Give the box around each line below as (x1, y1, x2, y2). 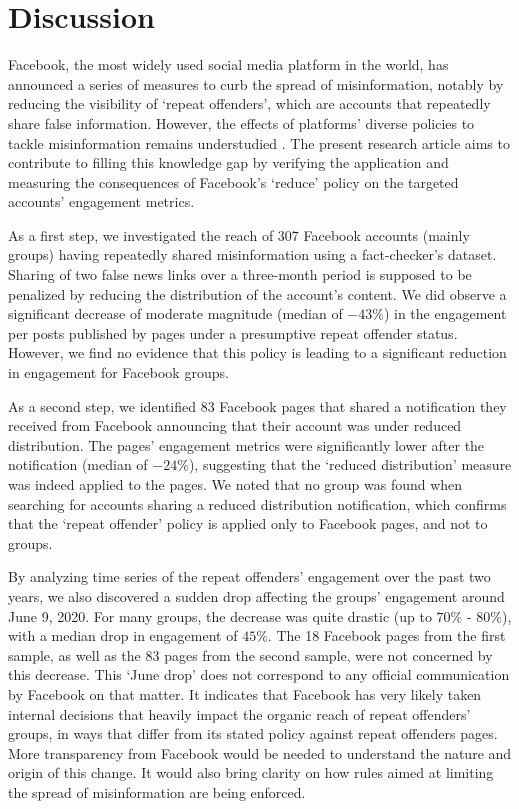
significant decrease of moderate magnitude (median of (8, 303, 343, 324)
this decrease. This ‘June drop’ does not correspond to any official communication (8, 664, 510, 685)
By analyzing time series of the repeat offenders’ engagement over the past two (8, 566, 491, 587)
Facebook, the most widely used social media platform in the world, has (8, 54, 449, 75)
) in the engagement (383, 303, 507, 324)
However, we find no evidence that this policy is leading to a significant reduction (8, 342, 507, 363)
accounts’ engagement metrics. (8, 191, 195, 212)
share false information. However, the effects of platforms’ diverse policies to (8, 112, 475, 133)
